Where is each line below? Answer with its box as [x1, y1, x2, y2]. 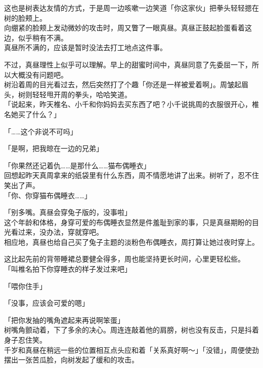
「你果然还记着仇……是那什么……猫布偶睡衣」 [4, 160, 151, 170]
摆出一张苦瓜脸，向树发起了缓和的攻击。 [4, 354, 139, 365]
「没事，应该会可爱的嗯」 [4, 298, 89, 308]
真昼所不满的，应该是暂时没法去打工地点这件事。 [4, 42, 167, 53]
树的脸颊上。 [4, 12, 47, 23]
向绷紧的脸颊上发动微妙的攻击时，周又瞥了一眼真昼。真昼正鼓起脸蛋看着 [4, 22, 245, 33]
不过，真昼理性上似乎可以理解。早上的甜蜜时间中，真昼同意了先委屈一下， [4, 59, 252, 69]
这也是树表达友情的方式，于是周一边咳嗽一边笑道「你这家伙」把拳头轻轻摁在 [4, 3, 259, 13]
